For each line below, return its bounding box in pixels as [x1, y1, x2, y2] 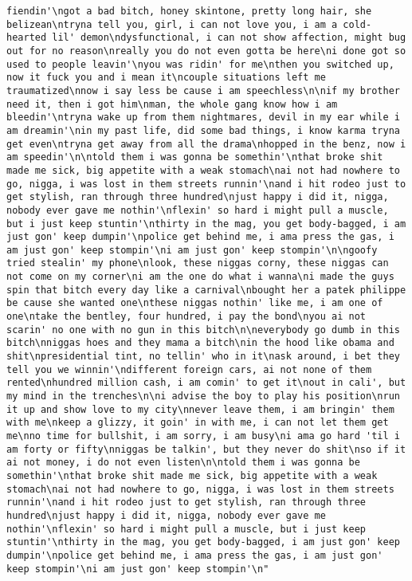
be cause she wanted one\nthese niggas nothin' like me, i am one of [6, 297, 383, 309]
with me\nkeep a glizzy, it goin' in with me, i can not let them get [6, 417, 389, 429]
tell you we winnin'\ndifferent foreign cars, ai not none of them [6, 363, 372, 375]
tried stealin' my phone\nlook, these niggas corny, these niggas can [6, 257, 389, 269]
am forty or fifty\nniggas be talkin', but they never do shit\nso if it [6, 443, 406, 455]
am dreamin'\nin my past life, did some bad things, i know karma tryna [6, 124, 400, 136]
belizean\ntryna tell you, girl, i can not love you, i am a [6, 18, 338, 30]
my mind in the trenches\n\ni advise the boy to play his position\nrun [6, 391, 400, 402]
